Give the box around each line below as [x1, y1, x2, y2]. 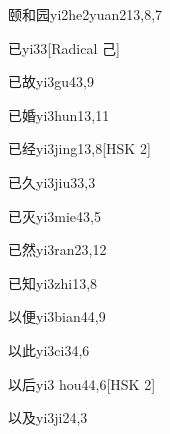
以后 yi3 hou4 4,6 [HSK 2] [8, 373, 156, 394]
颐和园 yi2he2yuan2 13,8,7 [8, 4, 163, 24]
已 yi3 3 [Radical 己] [8, 37, 120, 58]
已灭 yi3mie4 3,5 [8, 205, 101, 226]
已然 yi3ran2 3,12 [8, 239, 107, 260]
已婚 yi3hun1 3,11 [8, 104, 110, 125]
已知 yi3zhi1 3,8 [8, 272, 98, 293]
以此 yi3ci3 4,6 [8, 339, 90, 360]
